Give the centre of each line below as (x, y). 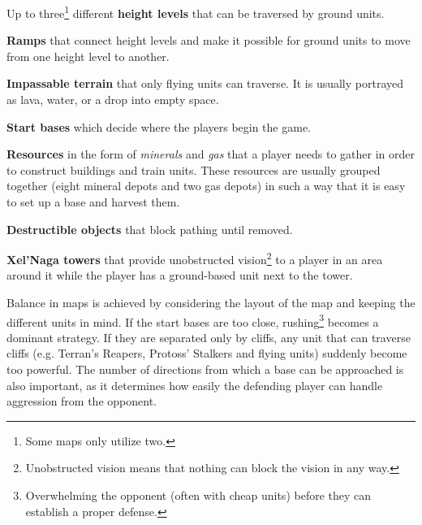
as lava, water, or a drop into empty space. (113, 100)
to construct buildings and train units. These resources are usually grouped (194, 169)
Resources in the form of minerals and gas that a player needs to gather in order (211, 154)
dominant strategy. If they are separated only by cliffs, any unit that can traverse (209, 337)
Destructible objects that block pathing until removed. (150, 229)
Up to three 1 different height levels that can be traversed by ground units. (196, 12)
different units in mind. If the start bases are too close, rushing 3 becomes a (193, 320)
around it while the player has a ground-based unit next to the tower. (180, 275)
